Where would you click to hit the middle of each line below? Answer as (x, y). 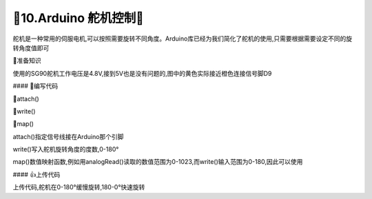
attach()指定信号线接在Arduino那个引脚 (68, 136)
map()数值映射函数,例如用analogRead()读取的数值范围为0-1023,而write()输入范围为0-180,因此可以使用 (158, 162)
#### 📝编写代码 (35, 86)
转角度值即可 (31, 48)
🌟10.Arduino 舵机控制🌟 (78, 18)
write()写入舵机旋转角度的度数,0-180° (66, 149)
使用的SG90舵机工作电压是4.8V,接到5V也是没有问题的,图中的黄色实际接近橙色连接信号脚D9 (142, 73)
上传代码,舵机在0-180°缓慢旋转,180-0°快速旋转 (79, 187)
